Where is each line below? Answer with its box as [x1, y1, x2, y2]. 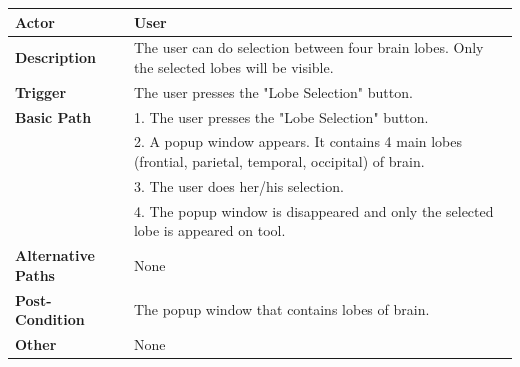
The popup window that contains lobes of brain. [133, 299, 430, 320]
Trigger [15, 81, 67, 102]
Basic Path [15, 106, 92, 127]
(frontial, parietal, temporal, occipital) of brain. [133, 151, 425, 172]
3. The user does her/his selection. [133, 175, 344, 196]
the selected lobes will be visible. [133, 56, 334, 77]
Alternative [15, 245, 95, 266]
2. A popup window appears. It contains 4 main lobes [133, 131, 463, 152]
